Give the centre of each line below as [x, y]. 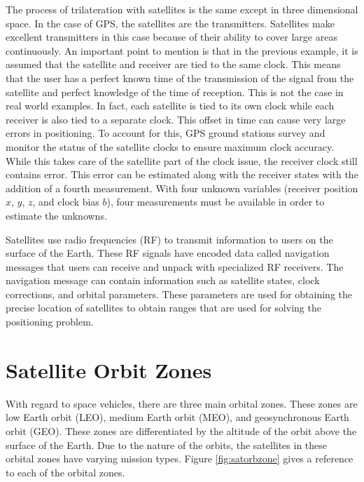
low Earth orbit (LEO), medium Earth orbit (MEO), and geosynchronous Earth [177, 417]
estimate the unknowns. [56, 215]
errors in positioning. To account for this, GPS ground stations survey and [166, 133]
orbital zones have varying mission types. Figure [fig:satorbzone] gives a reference [180, 458]
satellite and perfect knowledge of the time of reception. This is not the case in [175, 92]
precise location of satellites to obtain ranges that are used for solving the [163, 308]
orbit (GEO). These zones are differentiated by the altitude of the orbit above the [181, 430]
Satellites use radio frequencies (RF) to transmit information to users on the [169, 239]
